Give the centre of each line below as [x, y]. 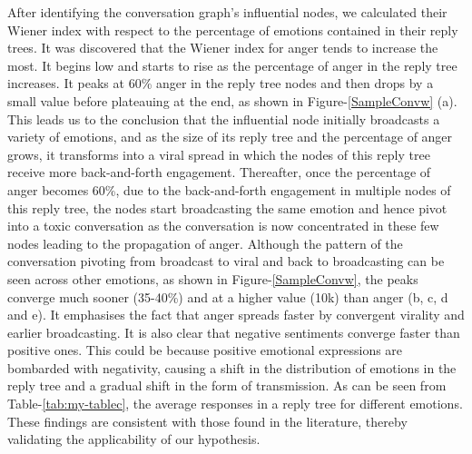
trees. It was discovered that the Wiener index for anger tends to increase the [223, 48]
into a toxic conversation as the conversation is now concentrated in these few [223, 226]
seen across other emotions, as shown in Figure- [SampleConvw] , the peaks [213, 278]
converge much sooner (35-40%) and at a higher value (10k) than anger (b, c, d [228, 296]
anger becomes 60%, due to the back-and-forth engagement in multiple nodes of [229, 189]
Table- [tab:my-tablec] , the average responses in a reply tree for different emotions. [235, 404]
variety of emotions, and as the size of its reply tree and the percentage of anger [230, 137]
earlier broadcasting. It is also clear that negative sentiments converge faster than [234, 332]
